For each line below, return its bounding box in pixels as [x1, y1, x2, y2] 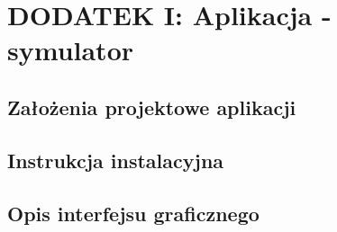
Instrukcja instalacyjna [7, 146, 224, 174]
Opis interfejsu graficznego [7, 199, 260, 227]
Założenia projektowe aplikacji [7, 93, 296, 120]
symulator [7, 31, 134, 68]
